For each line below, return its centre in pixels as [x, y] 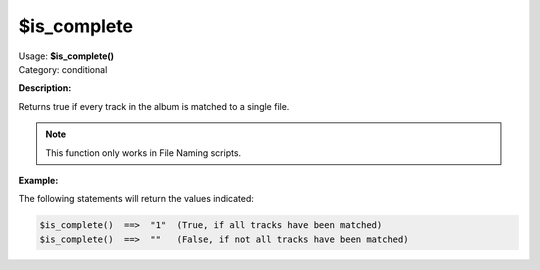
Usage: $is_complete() [66, 56]
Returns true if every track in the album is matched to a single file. [154, 106]
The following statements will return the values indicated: [136, 199]
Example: [38, 180]
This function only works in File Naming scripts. [143, 152]
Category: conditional [63, 69]
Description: [45, 88]
